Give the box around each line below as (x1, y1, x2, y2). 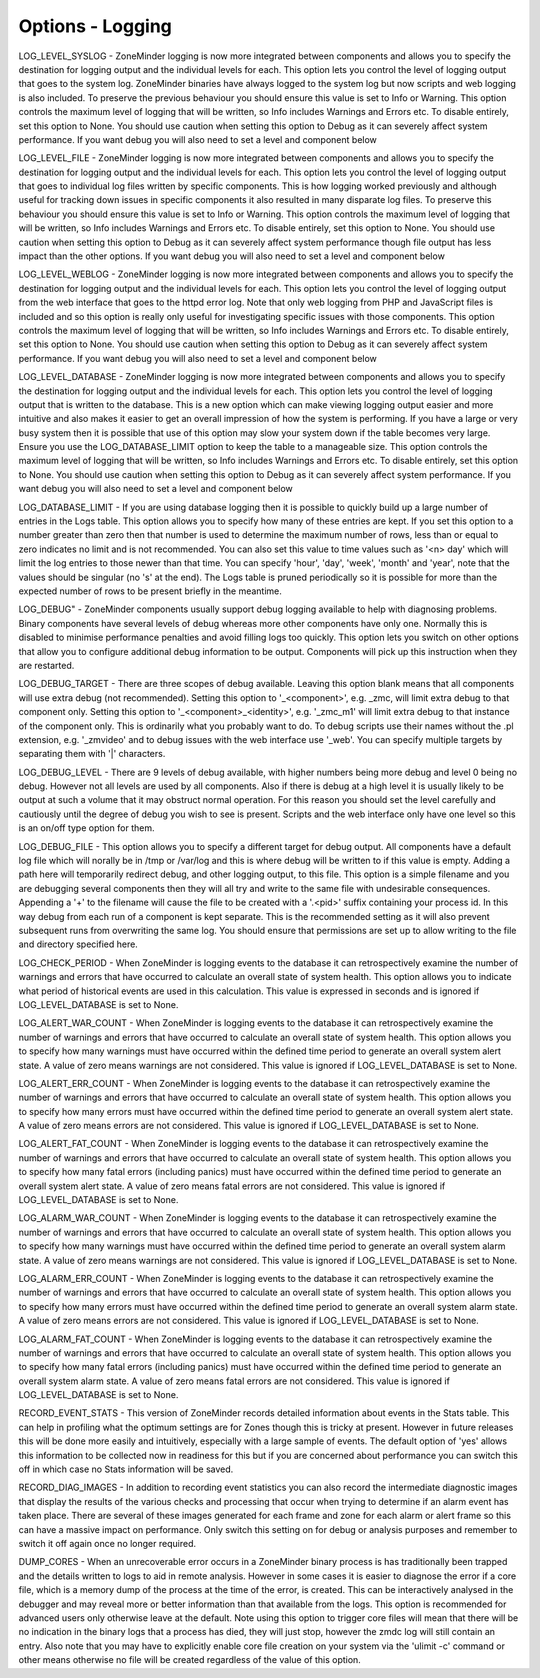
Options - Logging (18, 15, 172, 37)
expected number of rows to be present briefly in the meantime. (18, 585, 282, 597)
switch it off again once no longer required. (18, 1538, 197, 1549)
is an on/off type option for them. (18, 822, 155, 834)
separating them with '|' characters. (18, 748, 166, 760)
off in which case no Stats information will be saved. (18, 1463, 234, 1475)
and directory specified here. (18, 938, 139, 950)
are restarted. (18, 659, 75, 671)
